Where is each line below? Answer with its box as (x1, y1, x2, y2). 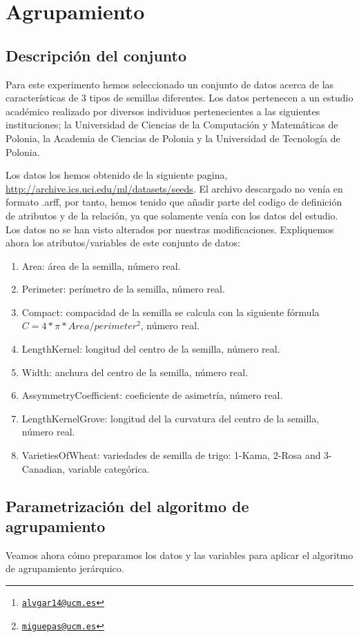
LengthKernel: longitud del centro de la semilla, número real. (21, 342, 280, 356)
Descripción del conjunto (6, 44, 187, 66)
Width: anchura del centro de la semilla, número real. (21, 364, 249, 379)
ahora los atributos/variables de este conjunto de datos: (6, 235, 241, 250)
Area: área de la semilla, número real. (21, 258, 181, 273)
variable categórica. (68, 461, 150, 476)
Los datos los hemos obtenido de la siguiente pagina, (6, 168, 228, 182)
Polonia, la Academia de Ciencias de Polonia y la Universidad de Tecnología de (6, 130, 340, 145)
